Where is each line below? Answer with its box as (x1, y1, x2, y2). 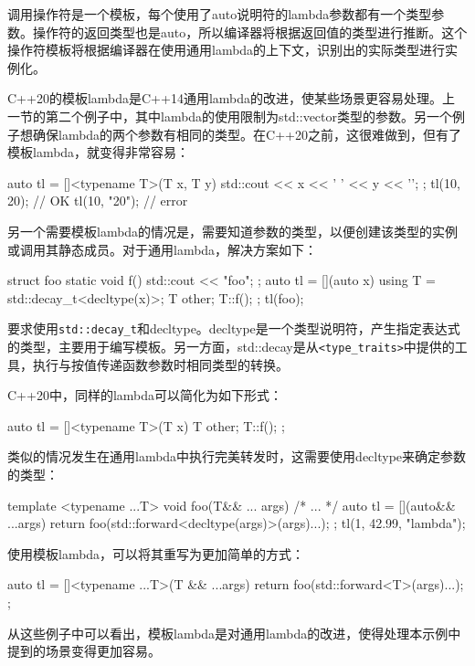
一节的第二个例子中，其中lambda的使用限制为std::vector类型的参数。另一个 (7, 106, 453, 125)
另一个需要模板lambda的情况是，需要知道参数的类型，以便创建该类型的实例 (7, 221, 459, 240)
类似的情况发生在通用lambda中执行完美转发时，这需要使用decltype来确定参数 (7, 447, 467, 466)
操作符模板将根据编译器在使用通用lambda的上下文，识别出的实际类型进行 (7, 40, 446, 59)
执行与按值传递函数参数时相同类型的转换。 (32, 354, 289, 374)
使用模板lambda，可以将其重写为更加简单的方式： (7, 544, 305, 563)
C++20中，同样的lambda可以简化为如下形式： (7, 386, 283, 405)
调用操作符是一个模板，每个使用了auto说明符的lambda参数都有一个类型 (7, 5, 432, 23)
